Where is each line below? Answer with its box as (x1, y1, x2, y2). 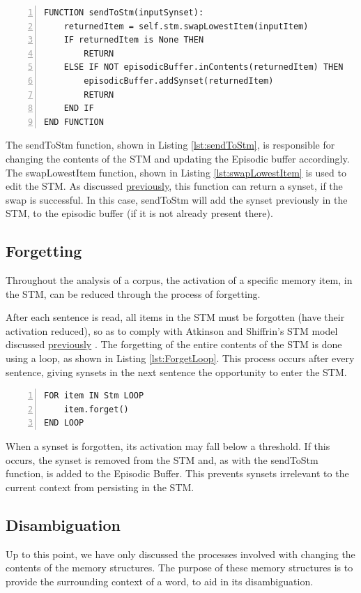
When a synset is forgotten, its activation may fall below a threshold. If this (6, 439, 330, 453)
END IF (63, 103, 94, 114)
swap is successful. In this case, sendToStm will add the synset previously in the (6, 192, 348, 207)
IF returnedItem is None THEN (63, 35, 204, 45)
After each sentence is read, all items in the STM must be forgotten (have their (6, 310, 345, 324)
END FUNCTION (44, 117, 104, 127)
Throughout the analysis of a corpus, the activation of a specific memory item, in (6, 273, 353, 287)
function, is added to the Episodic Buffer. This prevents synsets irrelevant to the (6, 466, 349, 481)
